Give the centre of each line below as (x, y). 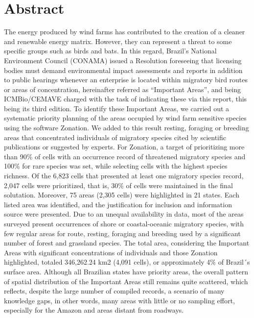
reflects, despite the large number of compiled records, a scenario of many (114, 291)
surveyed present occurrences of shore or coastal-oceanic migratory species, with (124, 223)
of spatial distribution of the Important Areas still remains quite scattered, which (126, 281)
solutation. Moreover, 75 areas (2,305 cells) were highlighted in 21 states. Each (122, 195)
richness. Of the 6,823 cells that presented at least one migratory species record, (124, 176)
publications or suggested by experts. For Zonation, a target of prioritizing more (124, 147)
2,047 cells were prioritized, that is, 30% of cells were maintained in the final (118, 185)
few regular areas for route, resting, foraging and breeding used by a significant (122, 233)
